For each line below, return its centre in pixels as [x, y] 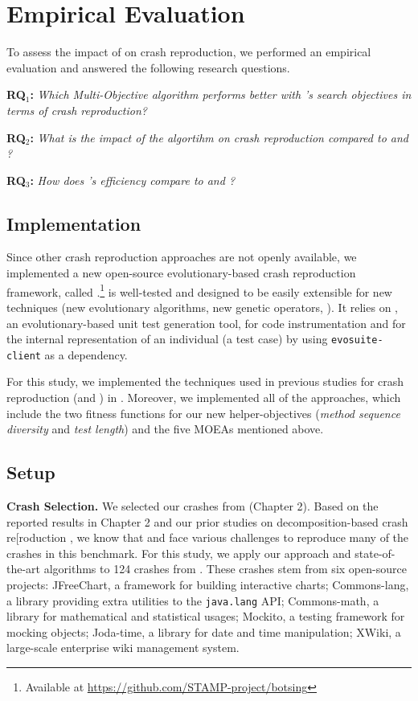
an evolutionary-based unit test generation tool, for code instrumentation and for [206, 323]
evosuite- [357, 340]
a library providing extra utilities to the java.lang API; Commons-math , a [193, 600]
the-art [24, 569]
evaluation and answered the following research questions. [148, 67]
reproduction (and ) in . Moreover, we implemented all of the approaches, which [204, 398]
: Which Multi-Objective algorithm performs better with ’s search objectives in [221, 94]
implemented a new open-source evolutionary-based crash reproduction [181, 273]
